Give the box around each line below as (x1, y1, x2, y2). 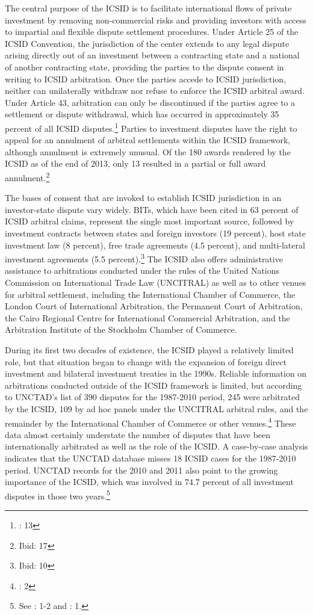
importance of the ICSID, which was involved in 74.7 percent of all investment (5, 475, 294, 488)
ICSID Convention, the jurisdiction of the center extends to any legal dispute (5, 37, 290, 49)
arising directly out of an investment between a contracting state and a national (5, 49, 300, 61)
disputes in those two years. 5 (5, 487, 110, 502)
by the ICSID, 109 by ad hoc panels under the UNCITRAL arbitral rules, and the (5, 402, 308, 415)
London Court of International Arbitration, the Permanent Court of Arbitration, (5, 300, 303, 312)
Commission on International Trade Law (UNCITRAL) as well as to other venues (5, 276, 306, 289)
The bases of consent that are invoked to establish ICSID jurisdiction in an (5, 191, 282, 204)
